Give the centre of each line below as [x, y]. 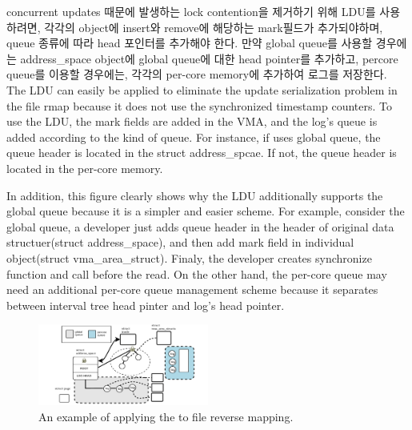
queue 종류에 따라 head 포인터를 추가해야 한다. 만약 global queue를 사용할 [190, 43]
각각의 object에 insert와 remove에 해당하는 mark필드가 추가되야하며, [214, 27]
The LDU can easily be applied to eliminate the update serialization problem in [202, 89]
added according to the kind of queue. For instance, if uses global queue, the [194, 137]
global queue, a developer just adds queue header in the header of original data [200, 226]
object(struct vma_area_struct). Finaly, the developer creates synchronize [189, 257]
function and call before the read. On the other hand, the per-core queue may [197, 273]
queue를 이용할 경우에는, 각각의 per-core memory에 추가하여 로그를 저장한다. [197, 74]
